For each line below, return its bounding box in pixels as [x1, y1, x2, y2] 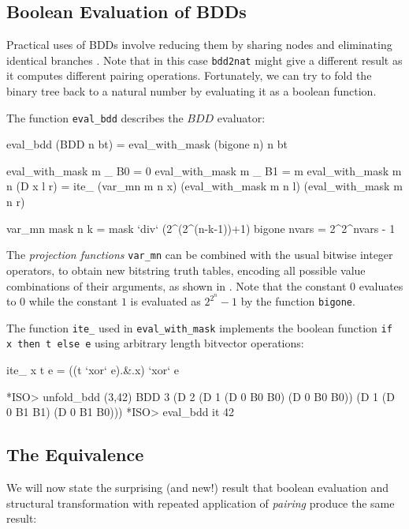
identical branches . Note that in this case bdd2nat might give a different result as [6, 51, 403, 68]
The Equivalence [6, 442, 144, 467]
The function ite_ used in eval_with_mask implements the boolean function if [6, 319, 392, 336]
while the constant [28, 293, 118, 310]
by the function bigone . [240, 293, 355, 310]
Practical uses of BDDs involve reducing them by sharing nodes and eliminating [6, 36, 392, 53]
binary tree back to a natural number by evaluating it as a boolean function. [6, 83, 377, 99]
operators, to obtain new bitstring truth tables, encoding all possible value [6, 261, 366, 278]
